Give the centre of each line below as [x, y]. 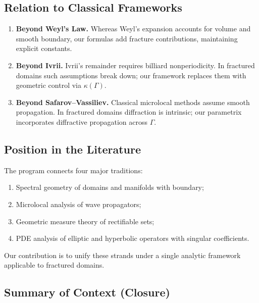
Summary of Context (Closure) [87, 292]
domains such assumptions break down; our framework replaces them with [131, 75]
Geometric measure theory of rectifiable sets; [85, 221]
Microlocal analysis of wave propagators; [79, 204]
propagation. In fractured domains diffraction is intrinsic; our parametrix [129, 112]
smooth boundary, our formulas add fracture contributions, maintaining [127, 38]
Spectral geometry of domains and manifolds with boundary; [110, 187]
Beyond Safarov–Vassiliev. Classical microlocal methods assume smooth [133, 102]
